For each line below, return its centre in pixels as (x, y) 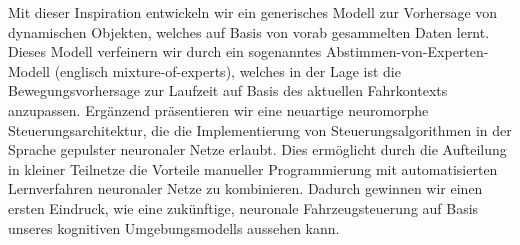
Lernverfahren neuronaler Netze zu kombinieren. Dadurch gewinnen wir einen (245, 188)
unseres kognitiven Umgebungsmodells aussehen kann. (174, 227)
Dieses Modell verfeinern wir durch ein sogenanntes (165, 51)
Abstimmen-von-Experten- (407, 51)
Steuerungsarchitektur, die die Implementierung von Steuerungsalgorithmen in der (260, 129)
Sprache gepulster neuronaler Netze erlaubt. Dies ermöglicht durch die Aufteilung (257, 149)
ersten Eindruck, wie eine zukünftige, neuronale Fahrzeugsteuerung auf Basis (243, 207)
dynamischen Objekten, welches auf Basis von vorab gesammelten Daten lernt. (249, 31)
